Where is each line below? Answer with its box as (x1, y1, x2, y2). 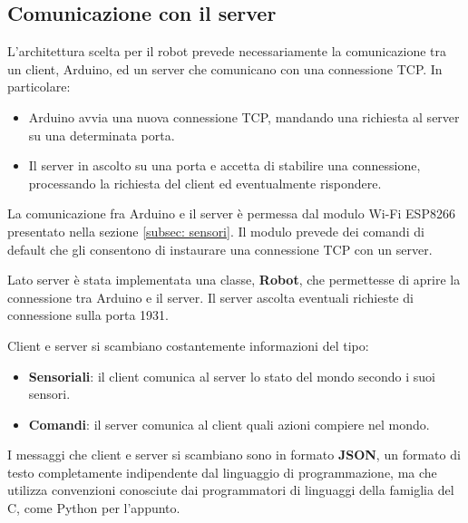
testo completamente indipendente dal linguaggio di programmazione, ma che (7, 462, 437, 481)
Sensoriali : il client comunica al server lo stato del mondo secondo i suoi (28, 366, 436, 385)
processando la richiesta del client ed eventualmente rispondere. (28, 173, 382, 192)
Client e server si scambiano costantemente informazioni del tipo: (7, 335, 369, 354)
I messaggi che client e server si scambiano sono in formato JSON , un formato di (7, 445, 461, 464)
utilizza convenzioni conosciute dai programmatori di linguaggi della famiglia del (7, 480, 454, 499)
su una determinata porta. (28, 125, 175, 144)
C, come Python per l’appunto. (7, 499, 180, 518)
